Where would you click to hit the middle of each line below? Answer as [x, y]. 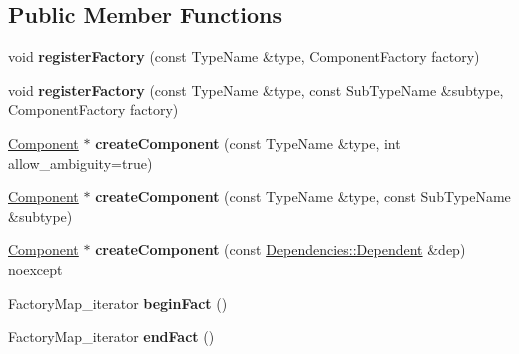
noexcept [35, 268]
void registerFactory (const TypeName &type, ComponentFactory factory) [244, 56]
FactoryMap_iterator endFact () [111, 336]
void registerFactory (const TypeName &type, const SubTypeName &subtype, [256, 89]
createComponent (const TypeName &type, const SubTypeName [303, 196]
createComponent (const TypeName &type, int [248, 142]
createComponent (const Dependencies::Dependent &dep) [280, 249]
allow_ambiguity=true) [80, 162]
